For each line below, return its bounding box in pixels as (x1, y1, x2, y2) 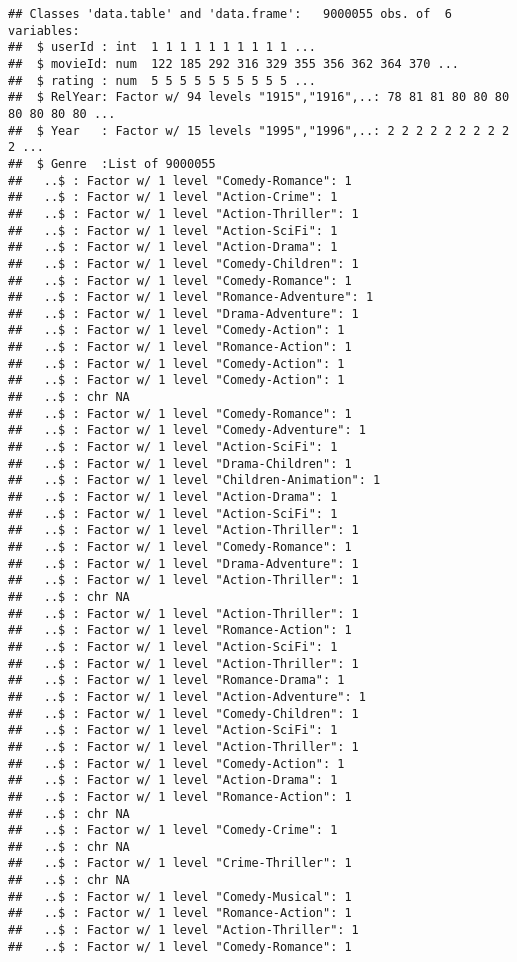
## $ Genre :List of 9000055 (8, 156, 216, 171)
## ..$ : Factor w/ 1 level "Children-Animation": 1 (8, 473, 381, 488)
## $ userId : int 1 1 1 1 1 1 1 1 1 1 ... (8, 40, 316, 55)
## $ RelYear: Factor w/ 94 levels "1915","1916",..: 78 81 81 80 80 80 (8, 90, 510, 105)
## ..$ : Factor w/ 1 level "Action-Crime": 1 (8, 190, 338, 205)
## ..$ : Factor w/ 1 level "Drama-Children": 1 (8, 456, 352, 471)
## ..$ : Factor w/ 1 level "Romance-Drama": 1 (8, 673, 345, 688)
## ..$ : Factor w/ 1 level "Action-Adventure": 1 (8, 689, 366, 704)
